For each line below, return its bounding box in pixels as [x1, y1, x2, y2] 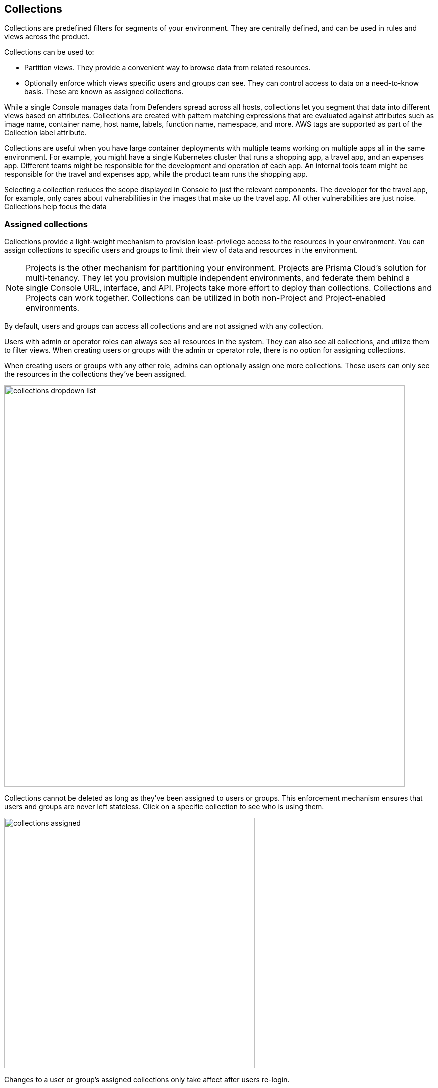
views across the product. [4, 32, 90, 41]
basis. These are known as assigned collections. [24, 87, 184, 96]
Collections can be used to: [4, 48, 94, 57]
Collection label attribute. [4, 128, 87, 137]
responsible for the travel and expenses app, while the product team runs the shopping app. [4, 170, 308, 179]
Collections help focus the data [4, 202, 107, 211]
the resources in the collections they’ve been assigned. [4, 370, 186, 379]
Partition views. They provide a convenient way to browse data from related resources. [24, 63, 311, 72]
